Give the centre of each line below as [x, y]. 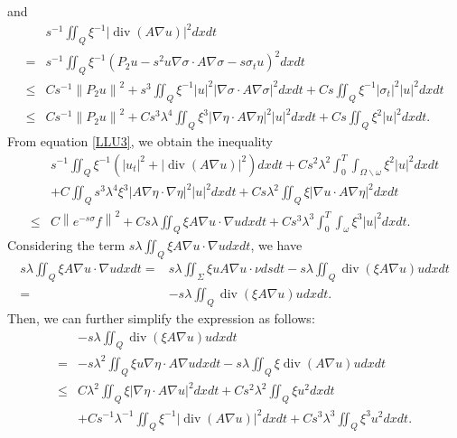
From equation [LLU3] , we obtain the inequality [140, 140]
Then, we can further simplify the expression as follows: [161, 317]
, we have [276, 245]
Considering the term [66, 245]
